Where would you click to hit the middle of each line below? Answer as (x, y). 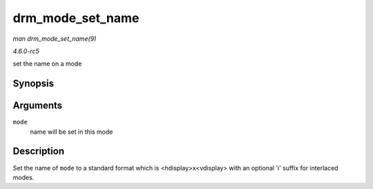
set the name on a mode (47, 64)
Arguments (38, 106)
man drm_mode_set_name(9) (55, 39)
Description (39, 151)
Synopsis (34, 84)
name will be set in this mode (71, 132)
